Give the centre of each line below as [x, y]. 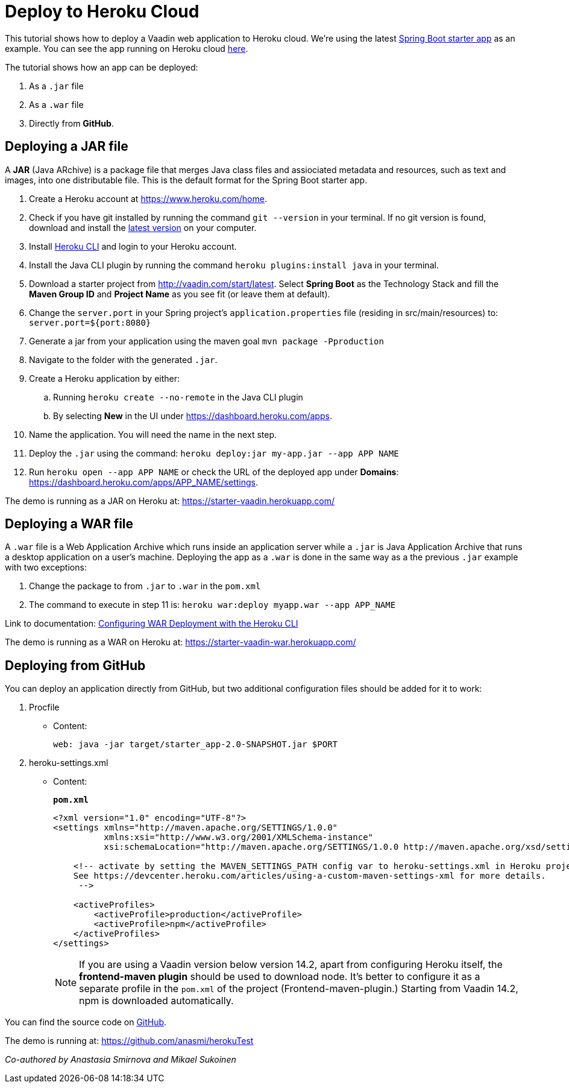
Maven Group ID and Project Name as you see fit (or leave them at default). [180, 294]
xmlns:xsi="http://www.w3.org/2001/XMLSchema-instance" [239, 837]
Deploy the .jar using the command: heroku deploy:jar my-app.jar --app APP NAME [214, 453]
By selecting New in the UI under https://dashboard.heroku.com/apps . [193, 416]
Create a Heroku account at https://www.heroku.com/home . [148, 198]
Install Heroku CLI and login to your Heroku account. [133, 246]
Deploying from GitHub [75, 665]
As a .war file [56, 104]
